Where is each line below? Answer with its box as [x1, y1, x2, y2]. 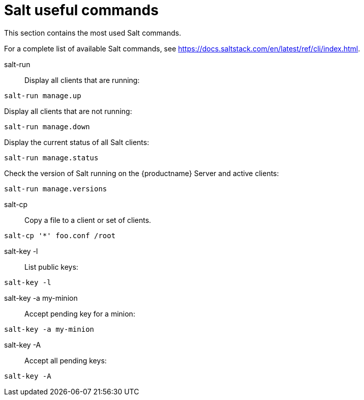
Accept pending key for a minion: [24, 309, 135, 318]
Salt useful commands [4, 2, 159, 19]
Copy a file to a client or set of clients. [24, 215, 151, 224]
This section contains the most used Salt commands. [4, 28, 181, 37]
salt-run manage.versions [4, 184, 107, 193]
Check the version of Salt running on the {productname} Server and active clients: [4, 168, 279, 178]
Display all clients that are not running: [4, 106, 132, 116]
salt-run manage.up [4, 91, 81, 100]
